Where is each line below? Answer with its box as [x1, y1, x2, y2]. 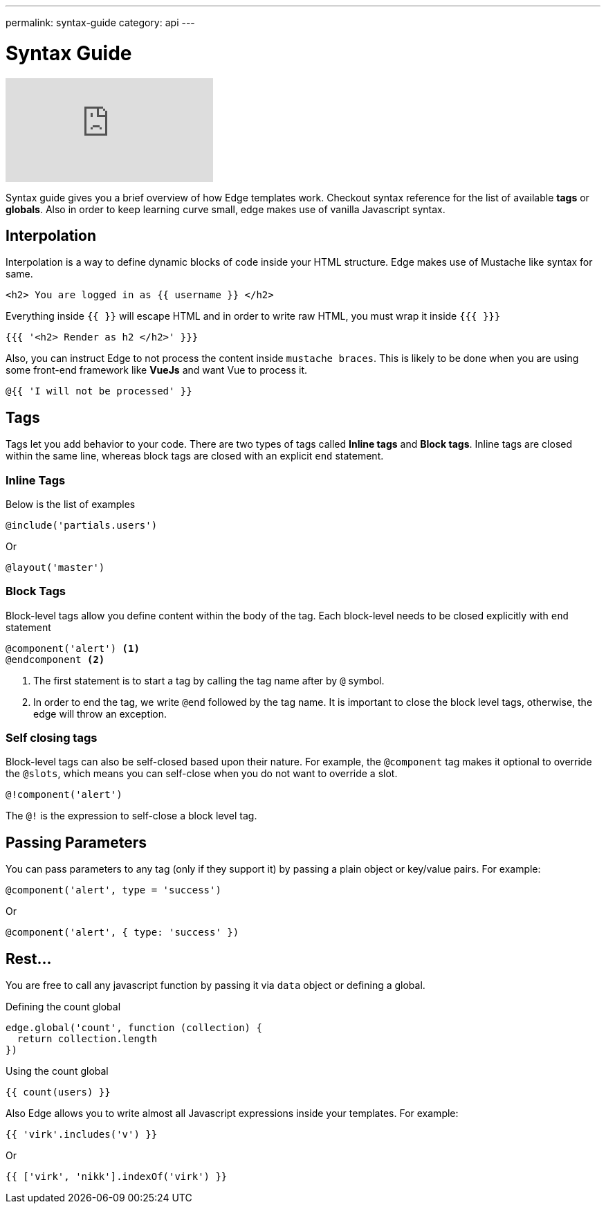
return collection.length [17, 1033, 158, 1045]
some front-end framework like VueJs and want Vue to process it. [6, 364, 308, 376]
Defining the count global [6, 1001, 121, 1013]
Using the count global [6, 1065, 109, 1078]
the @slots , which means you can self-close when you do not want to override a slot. [6, 767, 398, 780]
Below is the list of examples [6, 498, 136, 510]
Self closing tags [6, 731, 98, 745]
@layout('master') [6, 561, 105, 573]
